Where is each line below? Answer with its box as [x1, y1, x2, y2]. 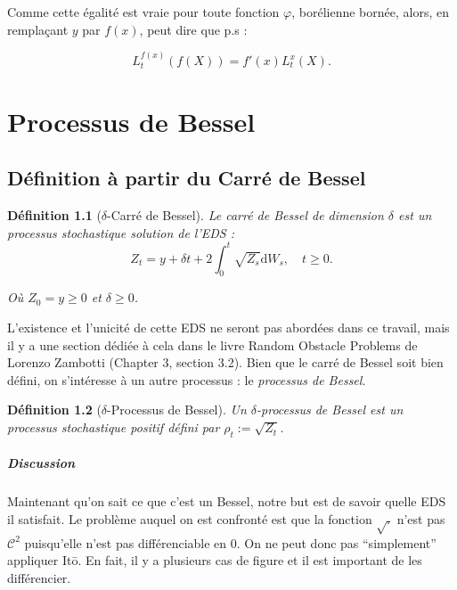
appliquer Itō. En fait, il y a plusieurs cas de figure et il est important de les [7, 551, 422, 570]
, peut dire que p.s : [139, 20, 248, 38]
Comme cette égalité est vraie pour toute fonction [7, 3, 280, 20]
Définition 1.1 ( [7, 206, 102, 224]
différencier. [7, 568, 71, 586]
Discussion [7, 454, 76, 472]
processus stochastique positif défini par [7, 418, 220, 437]
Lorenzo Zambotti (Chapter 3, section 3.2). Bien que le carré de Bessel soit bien [7, 353, 444, 372]
